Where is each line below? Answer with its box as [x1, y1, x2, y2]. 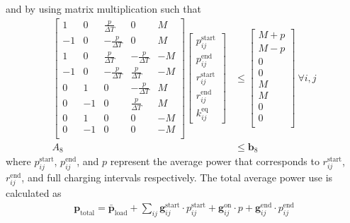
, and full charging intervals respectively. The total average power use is [21, 170, 333, 185]
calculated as [6, 186, 62, 200]
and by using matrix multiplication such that [6, 1, 201, 16]
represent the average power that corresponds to [110, 154, 320, 169]
